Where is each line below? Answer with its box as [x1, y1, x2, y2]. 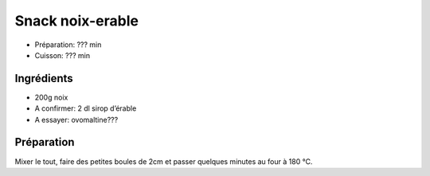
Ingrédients [14, 72, 73, 85]
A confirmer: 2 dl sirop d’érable [34, 104, 137, 113]
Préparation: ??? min [34, 40, 102, 49]
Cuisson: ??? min [34, 50, 91, 60]
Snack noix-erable [14, 12, 139, 29]
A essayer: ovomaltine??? [34, 115, 119, 124]
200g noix [34, 92, 68, 102]
